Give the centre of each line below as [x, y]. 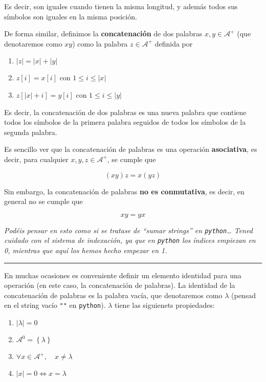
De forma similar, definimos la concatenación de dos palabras [103, 33]
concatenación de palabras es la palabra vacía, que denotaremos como [113, 295]
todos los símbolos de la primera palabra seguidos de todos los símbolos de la [125, 122]
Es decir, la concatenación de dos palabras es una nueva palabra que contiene [125, 112]
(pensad [243, 295]
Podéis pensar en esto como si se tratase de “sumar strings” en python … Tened [128, 230]
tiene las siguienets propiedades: [165, 305]
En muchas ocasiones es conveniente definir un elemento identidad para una [123, 275]
